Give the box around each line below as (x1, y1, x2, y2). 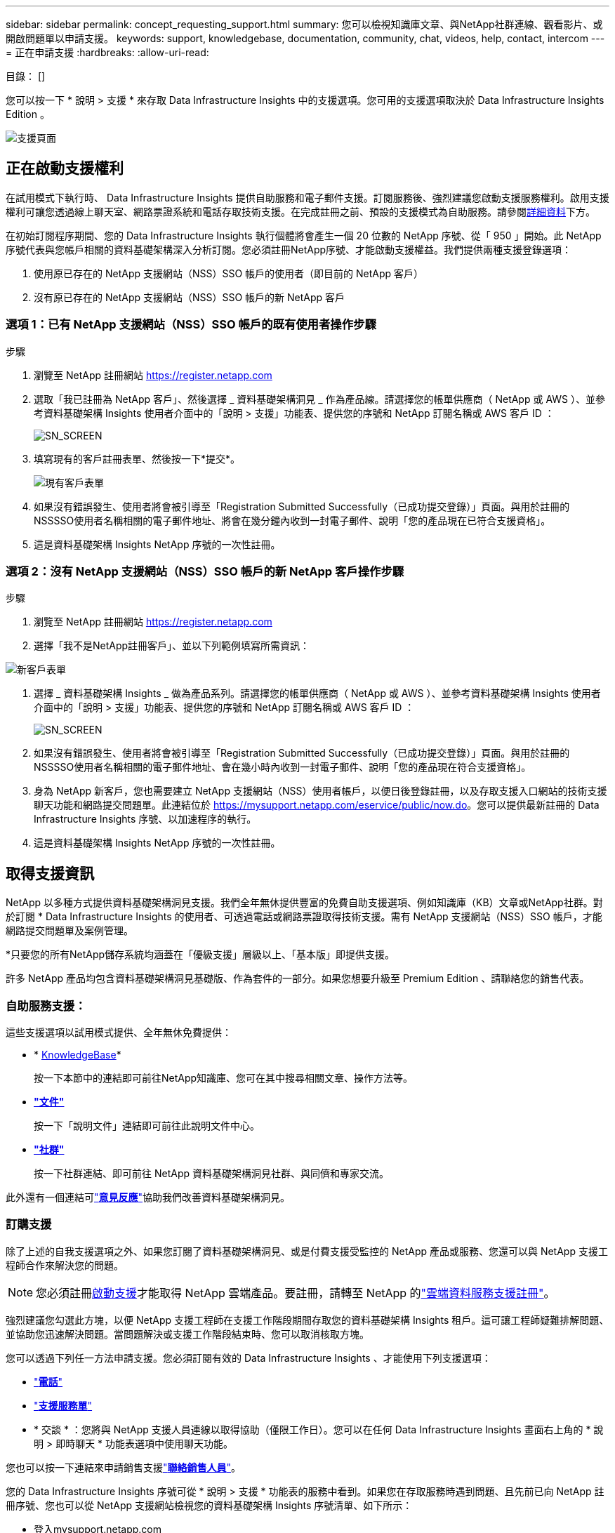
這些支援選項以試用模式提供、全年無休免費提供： (6, 1026, 232, 1038)
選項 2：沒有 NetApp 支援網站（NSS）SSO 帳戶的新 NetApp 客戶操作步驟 (6, 564, 404, 578)
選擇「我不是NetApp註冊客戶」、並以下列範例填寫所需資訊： (34, 639, 310, 652)
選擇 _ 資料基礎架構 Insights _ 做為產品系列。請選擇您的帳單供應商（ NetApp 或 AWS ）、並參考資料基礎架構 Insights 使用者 (34, 687, 601, 700)
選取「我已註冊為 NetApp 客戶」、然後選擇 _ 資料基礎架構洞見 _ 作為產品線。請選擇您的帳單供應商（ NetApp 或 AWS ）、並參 (34, 392, 605, 405)
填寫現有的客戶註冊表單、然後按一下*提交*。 (34, 452, 241, 465)
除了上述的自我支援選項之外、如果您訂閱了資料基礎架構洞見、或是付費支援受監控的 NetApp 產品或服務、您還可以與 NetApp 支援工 (6, 1245, 608, 1257)
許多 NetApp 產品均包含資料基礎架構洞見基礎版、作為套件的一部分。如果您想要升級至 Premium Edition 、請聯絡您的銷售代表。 (6, 972, 590, 985)
